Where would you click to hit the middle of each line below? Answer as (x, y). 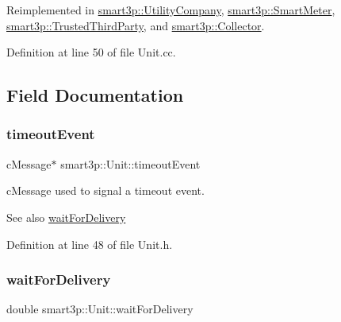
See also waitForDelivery (66, 217)
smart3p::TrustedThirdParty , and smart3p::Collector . (136, 25)
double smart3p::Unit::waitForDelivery (100, 309)
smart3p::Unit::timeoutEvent (130, 163)
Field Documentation (95, 95)
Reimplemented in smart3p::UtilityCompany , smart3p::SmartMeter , (171, 10)
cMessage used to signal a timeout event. (105, 190)
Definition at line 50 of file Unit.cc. (91, 52)
